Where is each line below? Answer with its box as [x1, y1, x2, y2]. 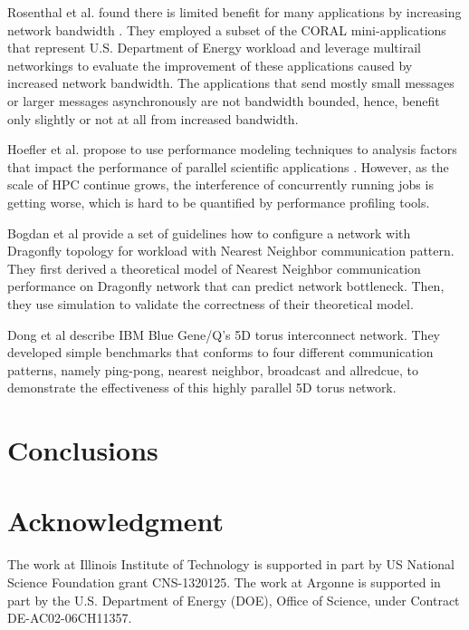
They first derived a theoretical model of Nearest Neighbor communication [7, 258, 421, 277]
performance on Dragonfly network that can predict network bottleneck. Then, [7, 276, 445, 296]
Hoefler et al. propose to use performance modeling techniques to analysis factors [7, 140, 457, 159]
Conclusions [7, 431, 158, 469]
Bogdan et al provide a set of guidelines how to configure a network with [7, 223, 411, 242]
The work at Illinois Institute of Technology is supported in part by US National [7, 555, 455, 574]
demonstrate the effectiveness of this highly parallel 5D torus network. [7, 378, 397, 397]
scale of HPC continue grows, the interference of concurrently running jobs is [7, 175, 434, 194]
